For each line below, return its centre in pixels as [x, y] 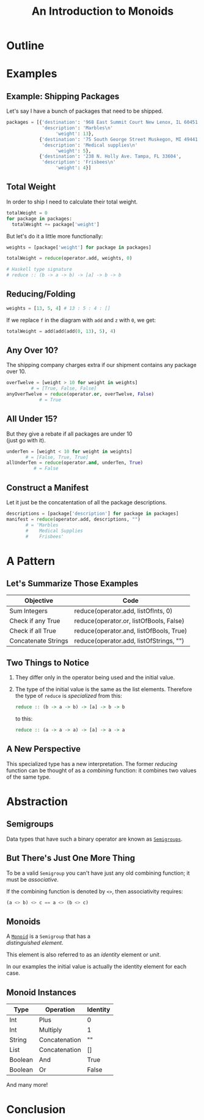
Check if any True [35, 621]
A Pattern [31, 561]
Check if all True [33, 631]
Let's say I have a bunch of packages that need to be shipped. [85, 111]
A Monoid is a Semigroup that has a [48, 936]
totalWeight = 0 [27, 213]
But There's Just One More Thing [71, 858]
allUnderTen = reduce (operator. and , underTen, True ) [75, 463]
